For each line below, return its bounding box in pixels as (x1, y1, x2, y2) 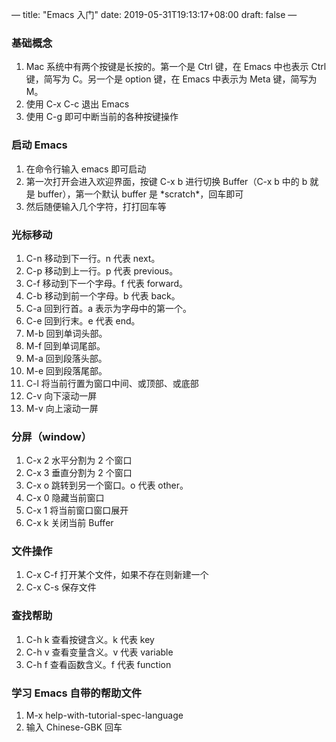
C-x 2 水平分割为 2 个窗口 (25, 454, 133, 467)
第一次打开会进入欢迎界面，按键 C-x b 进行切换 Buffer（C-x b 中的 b (25, 175, 308, 187)
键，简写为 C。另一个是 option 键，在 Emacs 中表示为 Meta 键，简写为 (25, 73, 318, 85)
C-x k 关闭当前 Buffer (25, 517, 114, 529)
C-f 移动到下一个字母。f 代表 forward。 (25, 277, 189, 289)
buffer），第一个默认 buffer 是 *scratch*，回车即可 (37, 188, 244, 200)
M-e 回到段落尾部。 (25, 364, 108, 377)
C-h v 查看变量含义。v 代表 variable (25, 646, 174, 658)
